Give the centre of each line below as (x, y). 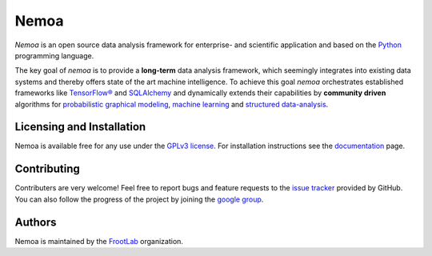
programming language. (54, 55)
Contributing (47, 169)
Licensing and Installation (80, 127)
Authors (36, 222)
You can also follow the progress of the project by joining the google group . (139, 199)
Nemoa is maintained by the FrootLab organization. (99, 241)
